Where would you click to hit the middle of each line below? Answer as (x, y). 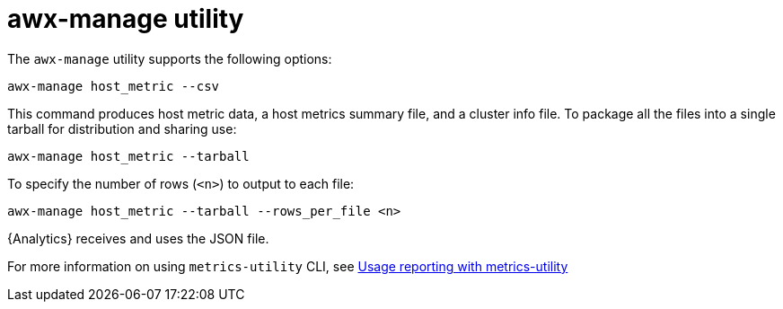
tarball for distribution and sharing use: (122, 128)
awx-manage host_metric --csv (114, 86)
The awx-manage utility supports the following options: (170, 58)
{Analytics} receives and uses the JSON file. (138, 238)
